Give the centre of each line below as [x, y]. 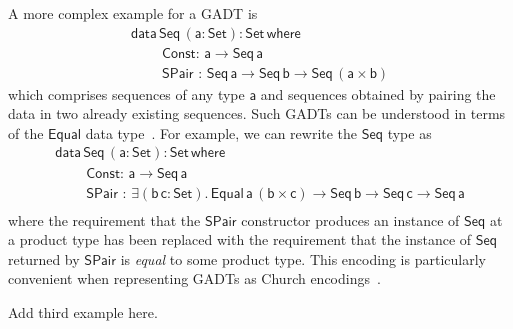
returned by [44, 258]
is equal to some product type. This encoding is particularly [303, 258]
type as [409, 132]
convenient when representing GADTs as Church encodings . [194, 278]
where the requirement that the [104, 219]
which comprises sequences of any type [126, 93]
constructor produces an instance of [350, 219]
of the [26, 132]
